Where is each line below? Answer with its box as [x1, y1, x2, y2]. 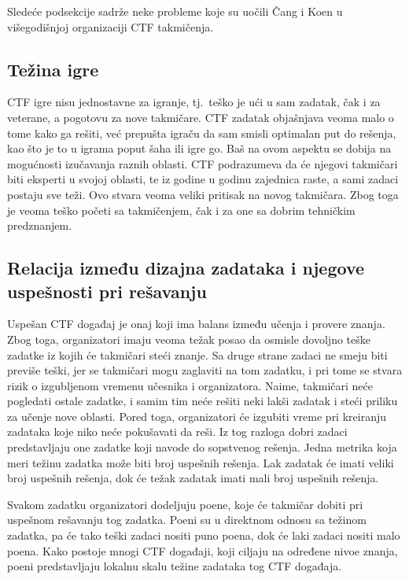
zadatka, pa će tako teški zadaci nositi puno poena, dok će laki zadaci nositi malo [7, 527, 400, 544]
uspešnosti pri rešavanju [7, 278, 207, 303]
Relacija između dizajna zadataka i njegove [7, 256, 365, 280]
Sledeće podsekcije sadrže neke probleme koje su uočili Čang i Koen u [7, 3, 343, 19]
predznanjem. [7, 217, 72, 234]
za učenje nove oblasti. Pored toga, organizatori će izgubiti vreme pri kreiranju [7, 408, 387, 424]
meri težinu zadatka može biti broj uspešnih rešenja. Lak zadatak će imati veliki [7, 454, 394, 470]
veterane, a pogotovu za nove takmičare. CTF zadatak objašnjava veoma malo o [7, 109, 394, 125]
